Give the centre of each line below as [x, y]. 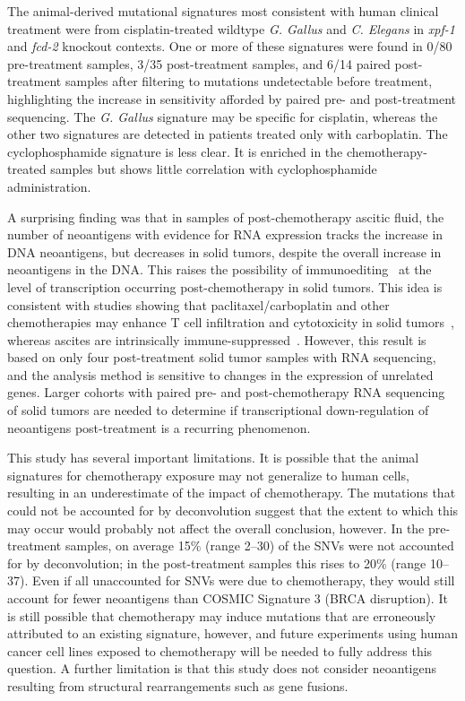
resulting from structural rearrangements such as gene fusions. [178, 685]
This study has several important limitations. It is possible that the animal [213, 458]
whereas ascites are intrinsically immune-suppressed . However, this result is [217, 339]
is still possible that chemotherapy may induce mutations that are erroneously [222, 615]
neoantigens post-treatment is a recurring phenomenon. [159, 427]
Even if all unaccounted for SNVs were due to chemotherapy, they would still [243, 580]
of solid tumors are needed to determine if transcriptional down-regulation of [218, 410]
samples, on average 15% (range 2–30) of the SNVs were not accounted [259, 545]
